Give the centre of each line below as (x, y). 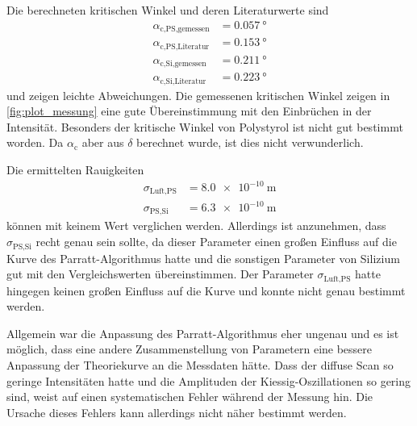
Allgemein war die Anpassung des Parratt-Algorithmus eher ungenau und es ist (203, 333)
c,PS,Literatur (185, 46)
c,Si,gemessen (183, 64)
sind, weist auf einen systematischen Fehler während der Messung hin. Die (190, 397)
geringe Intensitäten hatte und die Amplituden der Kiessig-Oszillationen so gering (209, 380)
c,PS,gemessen (185, 29)
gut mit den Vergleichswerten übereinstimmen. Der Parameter (160, 274)
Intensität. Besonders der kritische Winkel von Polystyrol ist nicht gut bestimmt (205, 126)
